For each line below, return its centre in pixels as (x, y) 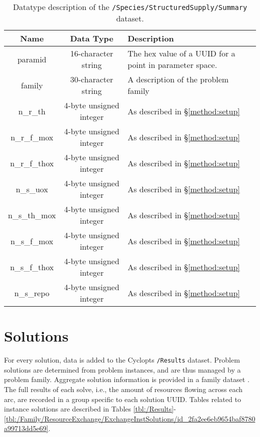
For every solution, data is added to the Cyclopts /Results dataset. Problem (122, 360)
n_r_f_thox (32, 163)
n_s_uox (32, 189)
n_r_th (32, 111)
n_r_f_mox (32, 137)
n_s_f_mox (32, 241)
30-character (92, 79)
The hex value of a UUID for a (181, 53)
